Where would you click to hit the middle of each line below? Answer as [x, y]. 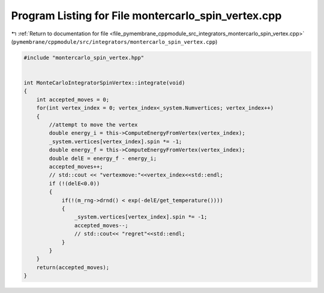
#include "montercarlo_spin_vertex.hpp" [84, 58]
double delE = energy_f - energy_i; [103, 158]
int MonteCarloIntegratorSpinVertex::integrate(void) [104, 83]
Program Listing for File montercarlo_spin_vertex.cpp [146, 16]
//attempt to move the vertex [93, 125]
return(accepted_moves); [73, 267]
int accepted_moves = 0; [73, 99]
